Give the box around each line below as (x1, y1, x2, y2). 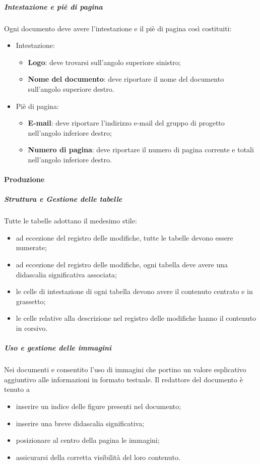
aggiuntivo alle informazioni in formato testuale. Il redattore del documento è (4, 374, 243, 384)
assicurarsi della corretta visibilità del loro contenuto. (16, 451, 180, 462)
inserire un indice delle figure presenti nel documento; (16, 400, 181, 411)
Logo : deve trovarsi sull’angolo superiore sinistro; (28, 56, 181, 67)
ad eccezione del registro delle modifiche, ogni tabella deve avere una (16, 259, 228, 270)
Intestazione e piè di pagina (4, 1, 103, 12)
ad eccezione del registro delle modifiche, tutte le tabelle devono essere (16, 232, 233, 243)
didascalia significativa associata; (16, 269, 117, 279)
